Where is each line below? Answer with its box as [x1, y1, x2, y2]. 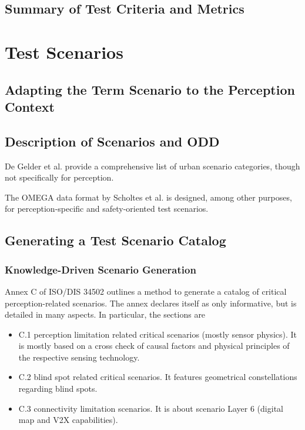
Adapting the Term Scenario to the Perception [5, 80, 295, 98]
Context [5, 97, 55, 115]
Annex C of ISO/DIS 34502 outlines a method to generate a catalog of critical [5, 285, 287, 297]
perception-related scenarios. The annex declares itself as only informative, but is [5, 296, 297, 309]
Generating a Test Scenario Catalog [5, 231, 226, 249]
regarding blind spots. [18, 382, 98, 395]
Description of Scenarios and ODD [5, 132, 220, 150]
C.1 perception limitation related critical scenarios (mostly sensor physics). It [18, 328, 297, 340]
